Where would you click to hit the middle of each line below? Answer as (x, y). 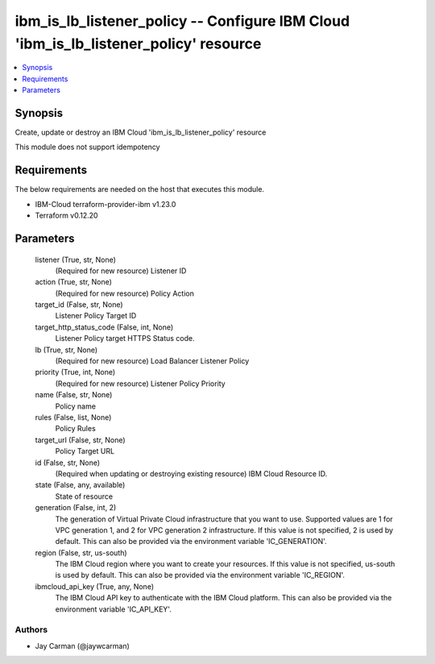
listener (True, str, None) (76, 259)
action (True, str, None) (74, 282)
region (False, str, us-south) (81, 553)
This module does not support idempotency (87, 147)
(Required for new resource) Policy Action (125, 293)
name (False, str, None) (74, 395)
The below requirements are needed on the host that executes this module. (140, 189)
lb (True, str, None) (66, 350)
